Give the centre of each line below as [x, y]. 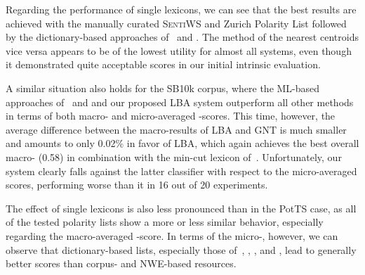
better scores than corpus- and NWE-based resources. [121, 263]
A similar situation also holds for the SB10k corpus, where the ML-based [163, 88]
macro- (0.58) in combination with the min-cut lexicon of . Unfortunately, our [174, 156]
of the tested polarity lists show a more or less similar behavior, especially [165, 222]
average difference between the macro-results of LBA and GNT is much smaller [176, 129]
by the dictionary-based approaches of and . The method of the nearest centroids [182, 37]
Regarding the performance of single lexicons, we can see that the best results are [181, 9]
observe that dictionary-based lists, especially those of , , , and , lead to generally [181, 249]
